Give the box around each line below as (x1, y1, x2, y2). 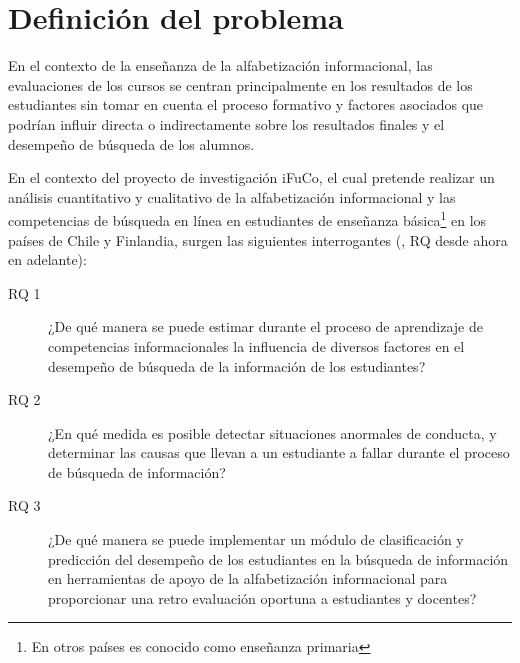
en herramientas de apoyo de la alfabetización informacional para (48, 568, 448, 589)
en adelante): (8, 249, 87, 270)
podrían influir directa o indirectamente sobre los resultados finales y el (8, 113, 445, 134)
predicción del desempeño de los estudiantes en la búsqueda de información (48, 548, 509, 569)
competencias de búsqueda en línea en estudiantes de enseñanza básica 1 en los (8, 207, 487, 230)
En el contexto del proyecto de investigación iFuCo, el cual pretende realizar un (8, 167, 495, 188)
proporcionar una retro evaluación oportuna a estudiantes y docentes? (48, 587, 477, 608)
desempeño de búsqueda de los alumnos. (8, 133, 255, 154)
